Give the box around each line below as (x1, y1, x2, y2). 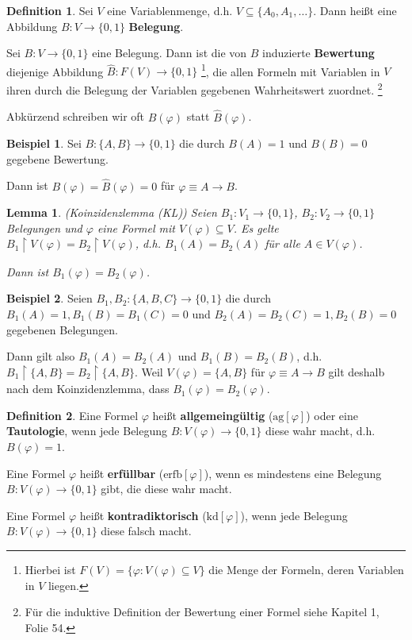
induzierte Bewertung (262, 44, 375, 61)
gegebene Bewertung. (6, 150, 109, 167)
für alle (265, 235, 300, 252)
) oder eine (306, 407, 358, 423)
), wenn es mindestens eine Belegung (204, 465, 382, 481)
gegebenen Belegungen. (6, 321, 118, 337)
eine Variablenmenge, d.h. (107, 2, 233, 18)
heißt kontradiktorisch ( (79, 507, 207, 523)
